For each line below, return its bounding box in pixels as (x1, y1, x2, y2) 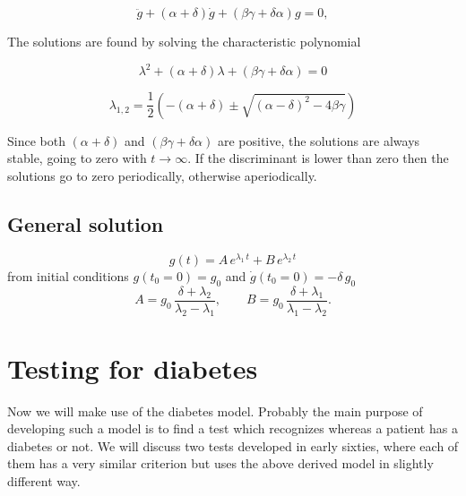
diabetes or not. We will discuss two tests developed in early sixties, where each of (7, 436, 459, 455)
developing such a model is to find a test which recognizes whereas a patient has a (7, 419, 458, 438)
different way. (7, 472, 81, 490)
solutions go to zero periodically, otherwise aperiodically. (7, 166, 317, 184)
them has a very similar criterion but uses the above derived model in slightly (7, 454, 434, 473)
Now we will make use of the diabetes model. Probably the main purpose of (7, 401, 423, 420)
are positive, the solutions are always (217, 131, 420, 150)
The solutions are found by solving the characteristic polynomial (7, 32, 361, 51)
